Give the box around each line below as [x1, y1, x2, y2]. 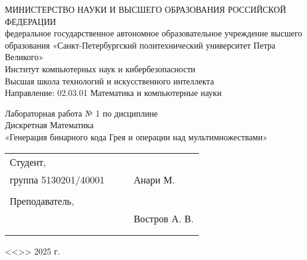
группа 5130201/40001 [10, 172, 105, 186]
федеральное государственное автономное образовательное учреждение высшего [5, 27, 303, 39]
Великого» [5, 50, 44, 63]
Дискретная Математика [5, 118, 94, 131]
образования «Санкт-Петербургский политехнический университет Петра [5, 38, 275, 51]
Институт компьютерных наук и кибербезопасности [5, 62, 196, 75]
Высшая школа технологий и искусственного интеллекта [5, 74, 214, 87]
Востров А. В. [133, 211, 194, 225]
